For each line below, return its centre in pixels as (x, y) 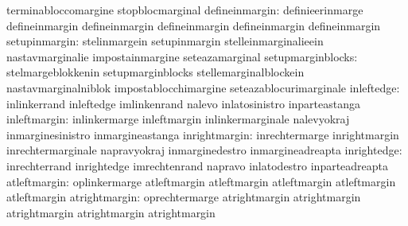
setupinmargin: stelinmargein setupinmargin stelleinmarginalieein (165, 41)
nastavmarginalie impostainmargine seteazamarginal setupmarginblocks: (182, 56)
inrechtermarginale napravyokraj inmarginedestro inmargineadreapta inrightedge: (204, 150)
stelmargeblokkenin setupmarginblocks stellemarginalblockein (155, 72)
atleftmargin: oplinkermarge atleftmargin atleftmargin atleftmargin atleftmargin (201, 181)
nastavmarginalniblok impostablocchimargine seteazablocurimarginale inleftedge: (203, 87)
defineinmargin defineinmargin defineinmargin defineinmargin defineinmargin (194, 25)
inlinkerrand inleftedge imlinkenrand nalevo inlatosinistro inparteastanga (184, 103)
